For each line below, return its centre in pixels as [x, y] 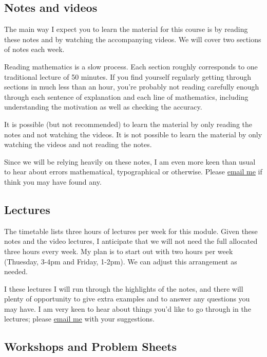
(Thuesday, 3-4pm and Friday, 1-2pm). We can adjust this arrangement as [121, 261]
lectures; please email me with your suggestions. [79, 319]
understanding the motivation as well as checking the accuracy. [103, 107]
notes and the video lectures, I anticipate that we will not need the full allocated [131, 241]
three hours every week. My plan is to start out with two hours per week [119, 251]
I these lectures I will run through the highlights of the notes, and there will [124, 288]
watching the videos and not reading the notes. [78, 144]
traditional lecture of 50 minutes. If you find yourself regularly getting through [128, 76]
